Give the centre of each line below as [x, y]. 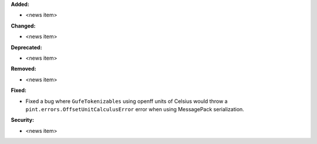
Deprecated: [26, 47]
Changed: [23, 26]
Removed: [23, 69]
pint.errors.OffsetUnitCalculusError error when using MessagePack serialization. [135, 109]
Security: [23, 120]
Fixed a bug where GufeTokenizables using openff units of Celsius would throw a [127, 101]
